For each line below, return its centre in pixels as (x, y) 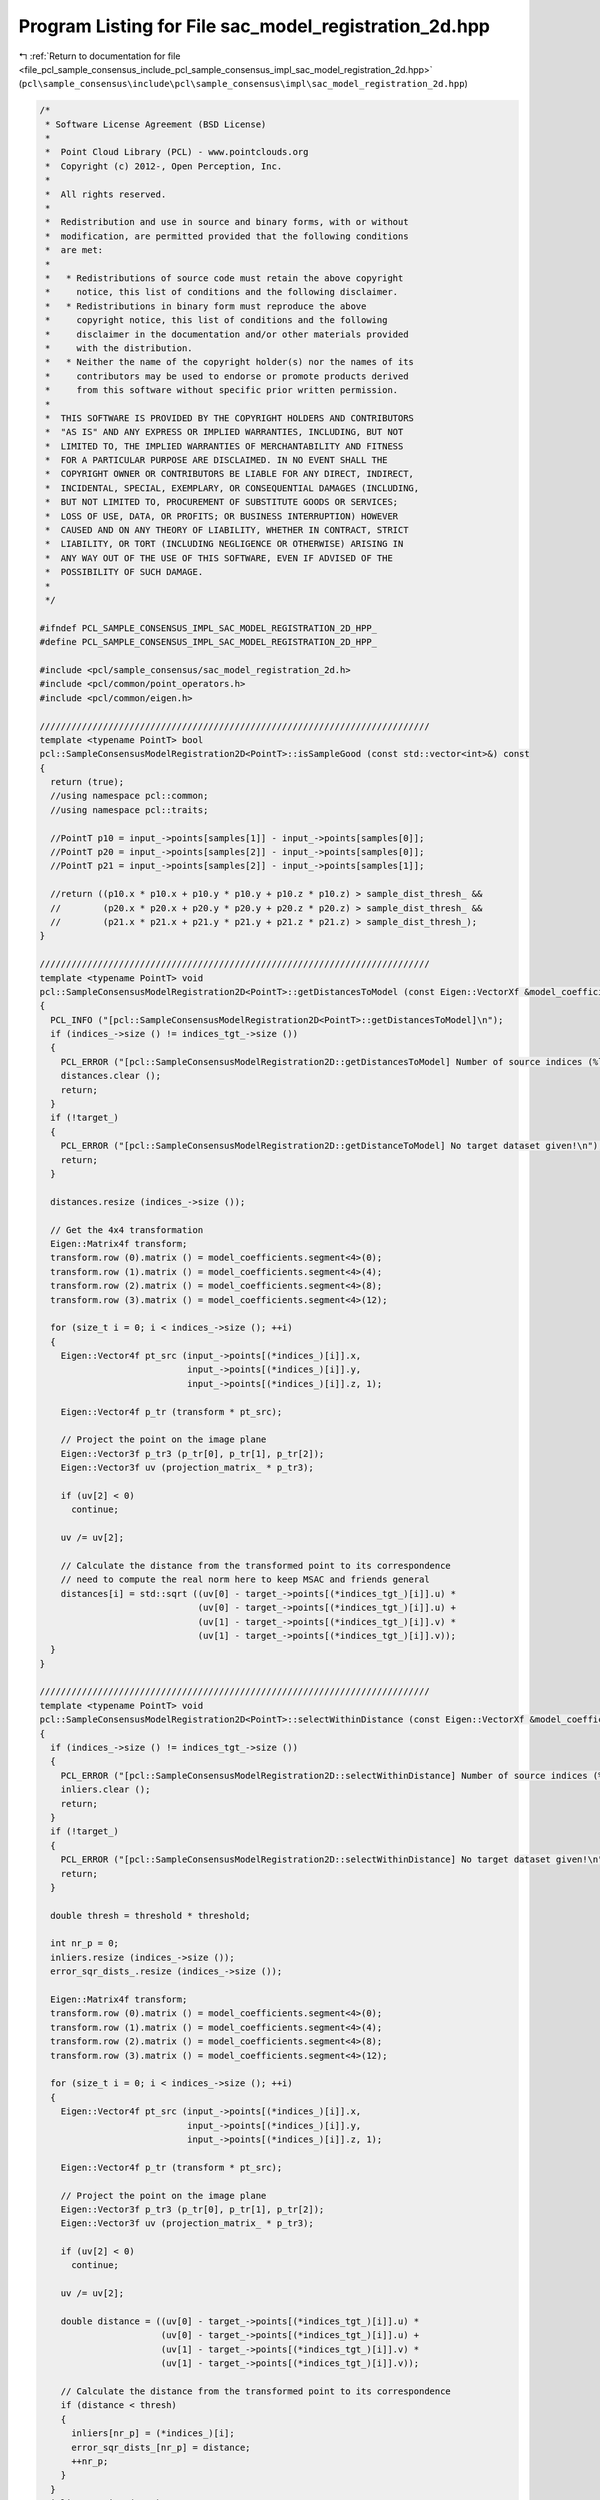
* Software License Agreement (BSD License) (156, 124)
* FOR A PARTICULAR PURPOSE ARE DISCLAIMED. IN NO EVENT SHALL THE (216, 460)
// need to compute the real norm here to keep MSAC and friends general (245, 1579)
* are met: (74, 250)
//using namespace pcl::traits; (129, 809)
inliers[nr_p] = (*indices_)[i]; (153, 2433)
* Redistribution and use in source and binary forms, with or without (227, 222)
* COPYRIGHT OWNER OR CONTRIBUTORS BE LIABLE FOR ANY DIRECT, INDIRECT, (230, 474)
